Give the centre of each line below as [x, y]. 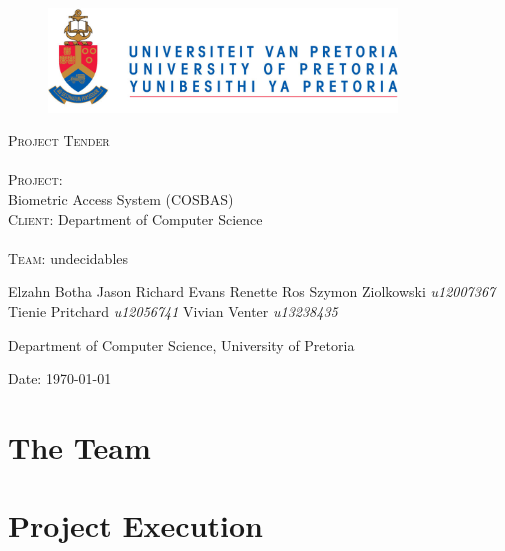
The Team [79, 446]
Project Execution [135, 525]
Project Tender [59, 140]
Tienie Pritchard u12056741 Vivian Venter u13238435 [173, 310]
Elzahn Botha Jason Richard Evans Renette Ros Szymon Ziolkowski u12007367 [252, 291]
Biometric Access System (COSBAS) [121, 198]
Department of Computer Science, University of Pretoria [181, 344]
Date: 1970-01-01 [60, 378]
